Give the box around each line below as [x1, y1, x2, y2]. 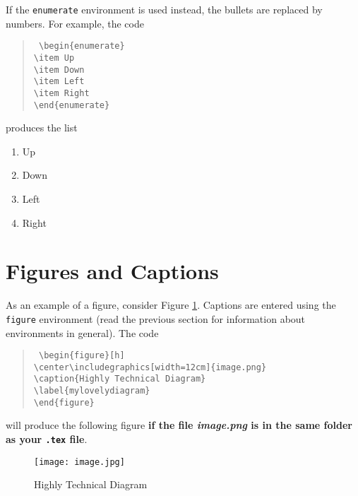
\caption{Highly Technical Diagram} [33, 374, 206, 384]
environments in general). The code [6, 325, 159, 340]
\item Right [33, 88, 90, 98]
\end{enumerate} [33, 100, 110, 110]
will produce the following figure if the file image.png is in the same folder [6, 418, 352, 432]
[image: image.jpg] [34, 456, 125, 467]
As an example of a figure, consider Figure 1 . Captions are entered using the [6, 297, 336, 312]
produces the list [6, 120, 78, 135]
